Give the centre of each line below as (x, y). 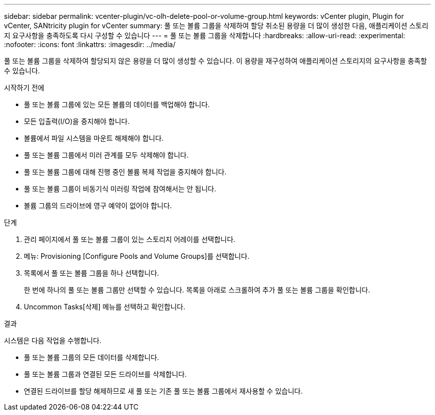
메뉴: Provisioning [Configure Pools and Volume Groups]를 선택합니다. (137, 256)
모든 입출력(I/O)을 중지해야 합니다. (77, 121)
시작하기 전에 (24, 88)
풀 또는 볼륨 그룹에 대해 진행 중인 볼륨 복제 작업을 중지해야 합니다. (125, 172)
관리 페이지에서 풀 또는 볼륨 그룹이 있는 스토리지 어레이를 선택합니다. (130, 239)
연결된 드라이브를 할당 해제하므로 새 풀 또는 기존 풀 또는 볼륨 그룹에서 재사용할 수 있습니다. (163, 391)
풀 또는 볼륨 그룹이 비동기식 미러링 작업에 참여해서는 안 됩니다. (120, 189)
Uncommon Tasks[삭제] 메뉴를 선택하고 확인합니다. (105, 307)
